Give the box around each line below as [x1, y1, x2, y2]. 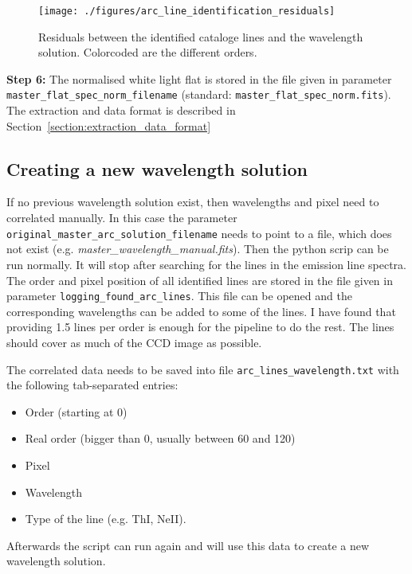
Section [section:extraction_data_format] [6, 117, 211, 134]
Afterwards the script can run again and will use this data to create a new [6, 537, 370, 553]
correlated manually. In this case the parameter [6, 209, 237, 226]
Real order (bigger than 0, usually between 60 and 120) [25, 430, 296, 447]
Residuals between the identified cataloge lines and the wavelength [38, 28, 363, 45]
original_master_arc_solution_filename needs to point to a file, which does [6, 225, 392, 241]
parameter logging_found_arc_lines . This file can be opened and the [6, 287, 352, 304]
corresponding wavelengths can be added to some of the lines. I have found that [6, 303, 396, 319]
